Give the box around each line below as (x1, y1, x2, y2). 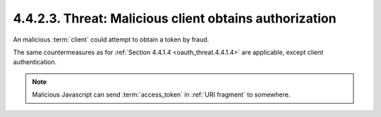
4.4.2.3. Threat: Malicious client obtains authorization (13, 11, 337, 26)
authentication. (13, 58, 57, 66)
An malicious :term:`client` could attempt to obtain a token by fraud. (13, 35, 210, 44)
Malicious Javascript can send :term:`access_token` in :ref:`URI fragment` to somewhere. (32, 90, 291, 99)
